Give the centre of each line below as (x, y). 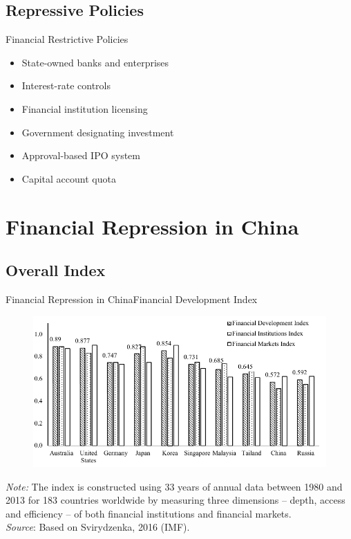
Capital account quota (69, 178)
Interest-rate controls (66, 85)
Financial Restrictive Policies (67, 39)
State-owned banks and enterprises (95, 62)
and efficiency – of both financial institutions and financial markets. (149, 513)
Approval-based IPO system (81, 155)
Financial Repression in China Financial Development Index (132, 299)
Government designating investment (98, 132)
